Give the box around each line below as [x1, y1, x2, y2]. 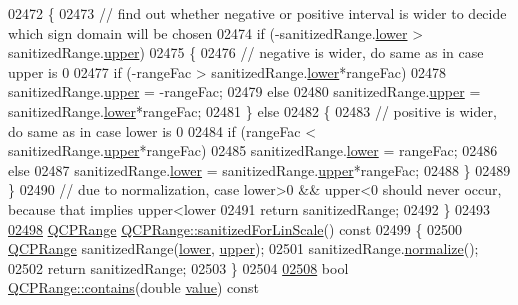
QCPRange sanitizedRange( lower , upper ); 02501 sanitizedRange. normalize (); [8, 238, 479, 259]
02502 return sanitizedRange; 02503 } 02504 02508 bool [8, 257, 349, 278]
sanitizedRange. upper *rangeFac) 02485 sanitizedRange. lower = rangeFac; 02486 [8, 140, 498, 161]
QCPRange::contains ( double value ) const [8, 277, 260, 298]
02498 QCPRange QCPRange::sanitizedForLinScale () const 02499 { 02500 [8, 218, 463, 239]
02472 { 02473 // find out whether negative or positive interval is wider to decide [8, 3, 507, 23]
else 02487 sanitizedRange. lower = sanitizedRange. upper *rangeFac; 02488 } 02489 [8, 159, 511, 180]
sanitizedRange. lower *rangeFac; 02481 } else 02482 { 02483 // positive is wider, [8, 100, 497, 121]
